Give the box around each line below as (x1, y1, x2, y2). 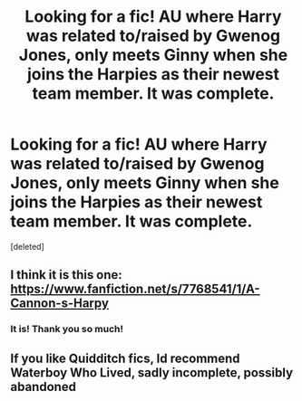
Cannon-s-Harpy (10, 296, 110, 311)
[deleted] (10, 241, 44, 252)
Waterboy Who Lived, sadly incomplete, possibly (10, 365, 294, 380)
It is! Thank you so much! (10, 323, 124, 336)
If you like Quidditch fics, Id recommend (10, 350, 240, 366)
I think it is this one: (10, 267, 123, 282)
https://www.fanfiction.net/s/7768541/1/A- (10, 282, 261, 297)
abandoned (10, 378, 76, 395)
